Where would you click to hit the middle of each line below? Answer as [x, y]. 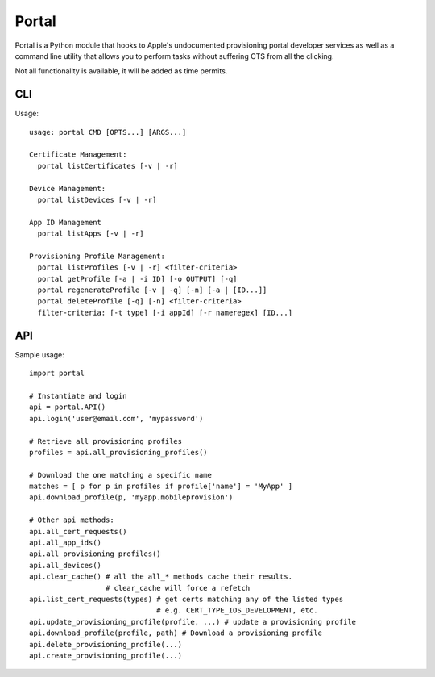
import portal [57, 374]
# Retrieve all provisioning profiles [106, 441]
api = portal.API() [68, 407]
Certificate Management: [78, 155]
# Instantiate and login [78, 396]
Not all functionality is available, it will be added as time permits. [121, 71]
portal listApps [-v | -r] [91, 234]
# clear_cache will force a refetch [178, 588]
